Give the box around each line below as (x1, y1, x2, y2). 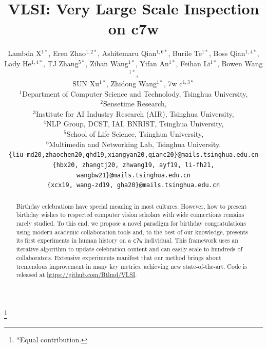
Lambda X (8, 48, 42, 59)
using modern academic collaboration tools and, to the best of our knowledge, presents (16, 227, 248, 236)
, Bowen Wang (217, 58, 263, 68)
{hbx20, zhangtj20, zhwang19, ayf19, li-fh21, (52, 161, 215, 169)
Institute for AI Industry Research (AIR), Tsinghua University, (36, 108, 234, 119)
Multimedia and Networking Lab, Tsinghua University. (49, 138, 221, 149)
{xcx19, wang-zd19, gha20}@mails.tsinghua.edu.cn (47, 181, 220, 189)
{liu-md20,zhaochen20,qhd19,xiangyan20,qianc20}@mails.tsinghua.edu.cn (8, 151, 259, 159)
